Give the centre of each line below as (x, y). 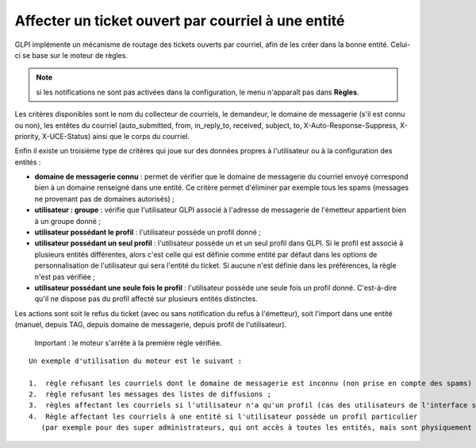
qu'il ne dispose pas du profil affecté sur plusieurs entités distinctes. (146, 299)
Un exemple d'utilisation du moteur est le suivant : (135, 361)
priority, (27, 136)
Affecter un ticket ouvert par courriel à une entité (180, 21)
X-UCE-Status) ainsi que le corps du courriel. (116, 136)
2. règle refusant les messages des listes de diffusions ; (150, 394)
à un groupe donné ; (68, 221)
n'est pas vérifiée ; (65, 276)
